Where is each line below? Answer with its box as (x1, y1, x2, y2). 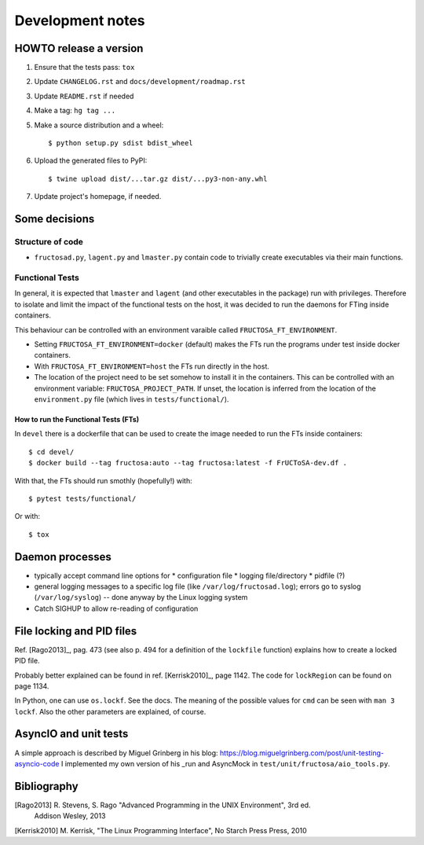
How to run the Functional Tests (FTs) (14, 415, 140, 424)
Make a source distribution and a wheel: (34, 120, 164, 130)
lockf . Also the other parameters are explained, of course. (14, 707, 207, 716)
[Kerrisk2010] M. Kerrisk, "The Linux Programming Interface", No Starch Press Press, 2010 (14, 825, 308, 835)
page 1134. (14, 681, 49, 691)
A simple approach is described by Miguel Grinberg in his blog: (14, 748, 219, 758)
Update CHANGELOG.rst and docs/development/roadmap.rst (34, 77, 247, 86)
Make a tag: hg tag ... (34, 106, 116, 116)
